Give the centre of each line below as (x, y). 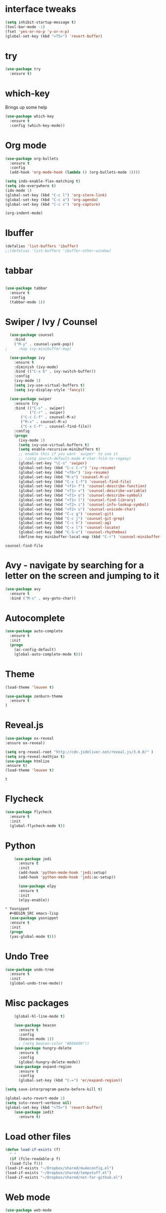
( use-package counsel (32, 335)
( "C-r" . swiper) (47, 413)
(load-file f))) (26, 1164)
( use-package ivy (27, 358)
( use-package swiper (31, 399)
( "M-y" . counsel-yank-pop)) (44, 344)
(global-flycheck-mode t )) (37, 826)
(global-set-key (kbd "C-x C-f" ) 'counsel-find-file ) (75, 482)
